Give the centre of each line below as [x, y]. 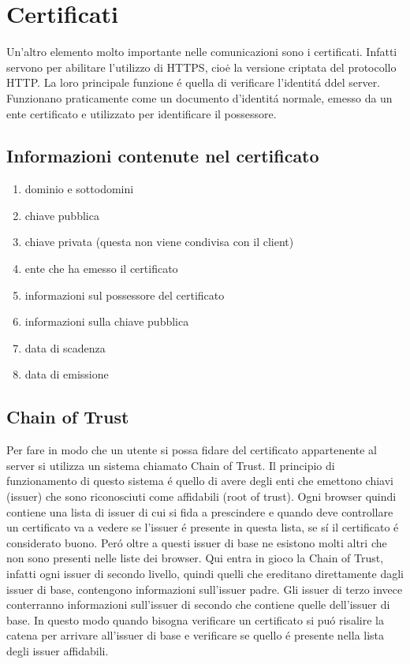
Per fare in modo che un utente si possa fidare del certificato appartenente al [192, 450]
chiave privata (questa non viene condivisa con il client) [159, 242]
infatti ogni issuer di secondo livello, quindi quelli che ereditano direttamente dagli [205, 573]
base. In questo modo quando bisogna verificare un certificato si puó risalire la [195, 619]
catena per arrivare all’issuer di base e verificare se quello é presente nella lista [196, 635]
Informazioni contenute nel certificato [163, 156]
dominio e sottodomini [79, 189]
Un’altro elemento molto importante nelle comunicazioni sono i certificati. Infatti [202, 52]
